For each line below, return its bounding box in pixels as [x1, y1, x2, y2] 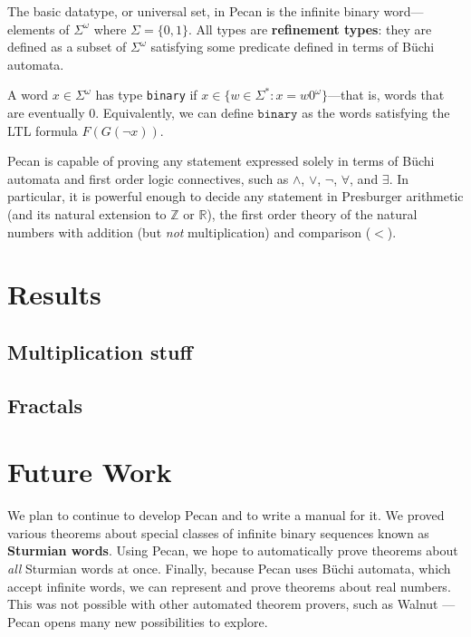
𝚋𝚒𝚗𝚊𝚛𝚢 [257, 108, 298, 121]
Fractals [7, 391, 82, 419]
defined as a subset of [7, 37, 127, 56]
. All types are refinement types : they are [187, 19, 432, 38]
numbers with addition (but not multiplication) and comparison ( [7, 222, 371, 241]
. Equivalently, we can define [95, 103, 254, 122]
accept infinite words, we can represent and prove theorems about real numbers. [7, 576, 451, 595]
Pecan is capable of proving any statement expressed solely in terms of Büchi [7, 151, 435, 170]
